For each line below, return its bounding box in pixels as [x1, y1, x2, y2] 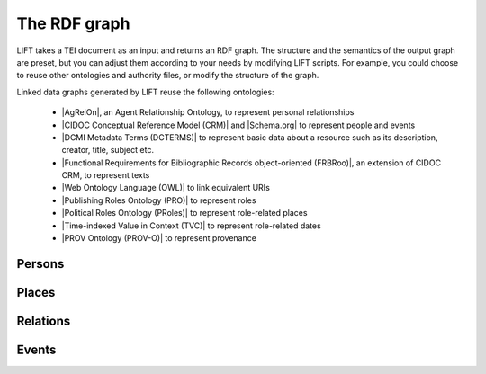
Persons [16, 256, 65, 272]
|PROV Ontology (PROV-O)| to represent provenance [61, 233, 256, 244]
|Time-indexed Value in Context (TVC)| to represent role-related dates [61, 220, 321, 231]
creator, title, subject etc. [61, 145, 155, 156]
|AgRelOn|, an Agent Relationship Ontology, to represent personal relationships [61, 107, 355, 118]
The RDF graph [16, 13, 130, 33]
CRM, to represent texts [61, 170, 150, 181]
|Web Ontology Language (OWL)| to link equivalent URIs [61, 183, 270, 193]
